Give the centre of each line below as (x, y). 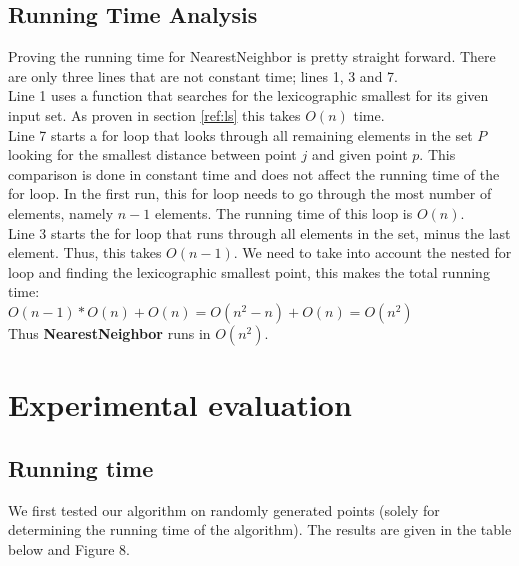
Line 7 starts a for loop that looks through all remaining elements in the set (240, 134)
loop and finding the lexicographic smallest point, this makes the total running (249, 271)
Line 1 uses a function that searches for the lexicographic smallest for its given (248, 95)
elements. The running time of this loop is (283, 212)
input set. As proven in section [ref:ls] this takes (154, 114)
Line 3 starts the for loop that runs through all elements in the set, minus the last (259, 232)
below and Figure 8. (69, 548)
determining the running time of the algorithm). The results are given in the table (260, 529)
